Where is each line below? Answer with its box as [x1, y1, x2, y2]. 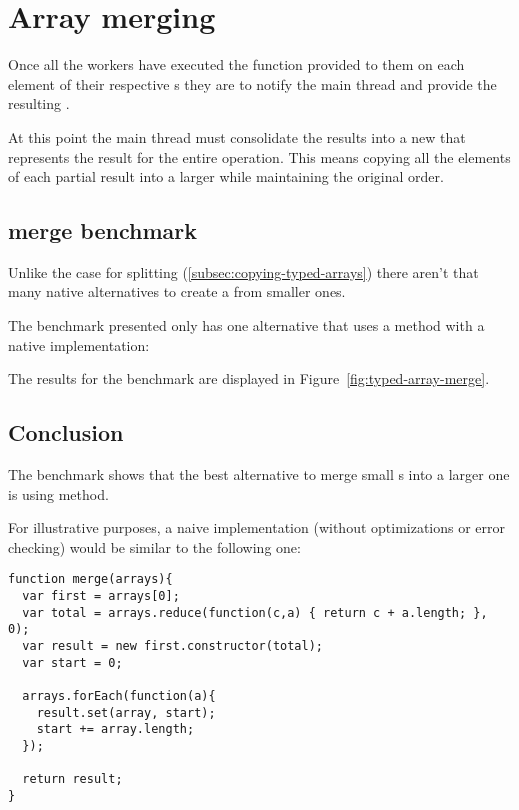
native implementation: [8, 334, 150, 355]
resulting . [8, 93, 70, 114]
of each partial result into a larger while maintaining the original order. [8, 166, 444, 187]
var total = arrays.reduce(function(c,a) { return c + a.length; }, [22, 605, 488, 620]
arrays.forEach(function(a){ [22, 689, 216, 704]
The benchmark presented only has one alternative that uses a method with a [8, 315, 485, 336]
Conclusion [8, 417, 124, 448]
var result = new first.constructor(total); [22, 639, 323, 654]
